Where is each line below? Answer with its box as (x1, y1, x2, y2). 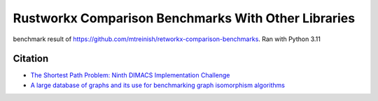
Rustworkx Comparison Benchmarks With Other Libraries (13, 10, 356, 26)
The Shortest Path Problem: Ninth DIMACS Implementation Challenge (30, 71, 230, 79)
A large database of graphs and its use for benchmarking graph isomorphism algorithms (30, 81, 285, 89)
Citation (13, 53, 49, 65)
